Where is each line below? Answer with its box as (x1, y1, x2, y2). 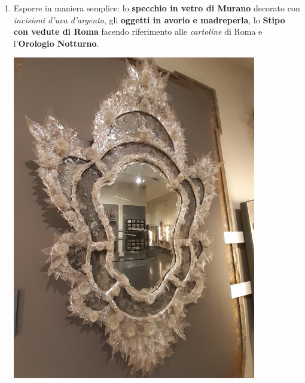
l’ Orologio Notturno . (13, 37, 99, 49)
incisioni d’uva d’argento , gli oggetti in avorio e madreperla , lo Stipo (13, 13, 285, 26)
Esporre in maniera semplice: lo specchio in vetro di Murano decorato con (13, 2, 300, 14)
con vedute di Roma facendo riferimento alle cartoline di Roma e (13, 25, 263, 38)
